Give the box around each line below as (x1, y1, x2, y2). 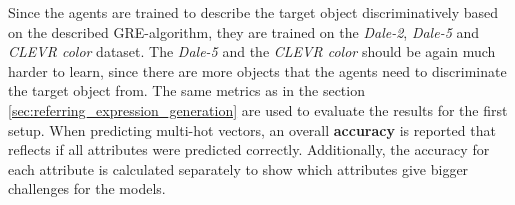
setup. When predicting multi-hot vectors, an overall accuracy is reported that (8, 119, 496, 140)
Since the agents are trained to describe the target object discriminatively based (8, 2, 499, 22)
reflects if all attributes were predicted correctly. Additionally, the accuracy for (8, 139, 490, 160)
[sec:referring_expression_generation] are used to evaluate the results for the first (8, 99, 508, 120)
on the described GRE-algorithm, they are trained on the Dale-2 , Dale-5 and (8, 21, 480, 42)
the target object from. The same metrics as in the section (8, 80, 365, 101)
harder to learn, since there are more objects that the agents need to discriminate (8, 60, 507, 81)
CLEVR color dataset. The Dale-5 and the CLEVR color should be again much (8, 41, 496, 62)
